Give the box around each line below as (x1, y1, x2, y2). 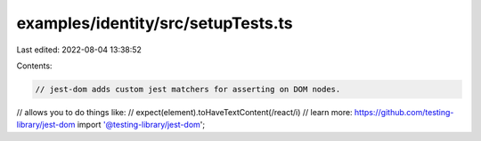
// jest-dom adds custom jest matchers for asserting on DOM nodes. (35, 84, 341, 94)
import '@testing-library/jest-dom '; (77, 120, 206, 130)
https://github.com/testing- (354, 106, 454, 117)
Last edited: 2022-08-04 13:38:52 (16, 44, 143, 55)
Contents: (16, 60, 53, 71)
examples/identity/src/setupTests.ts (16, 13, 293, 33)
